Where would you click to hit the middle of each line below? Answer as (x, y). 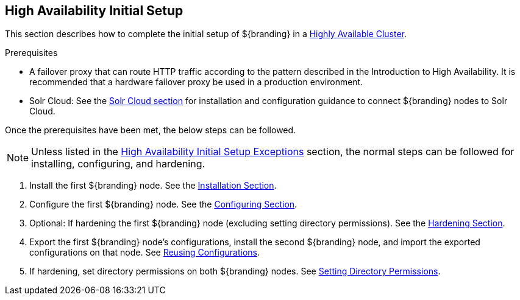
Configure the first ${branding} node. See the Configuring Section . (163, 204)
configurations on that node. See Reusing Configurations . (145, 253)
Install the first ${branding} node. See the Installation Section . (153, 186)
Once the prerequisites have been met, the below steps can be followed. (151, 130)
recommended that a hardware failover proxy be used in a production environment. (196, 82)
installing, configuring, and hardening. (118, 164)
